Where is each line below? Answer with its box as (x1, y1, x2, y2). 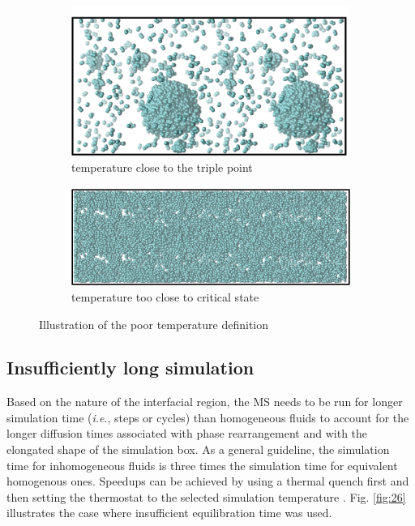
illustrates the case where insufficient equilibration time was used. (6, 504, 332, 521)
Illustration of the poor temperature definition (39, 315, 269, 332)
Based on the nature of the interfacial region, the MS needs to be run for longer (6, 393, 403, 410)
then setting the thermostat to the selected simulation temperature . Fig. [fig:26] (6, 488, 406, 505)
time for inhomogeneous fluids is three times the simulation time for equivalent (6, 456, 398, 473)
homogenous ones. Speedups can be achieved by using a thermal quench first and (6, 473, 409, 490)
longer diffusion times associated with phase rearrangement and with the (6, 425, 368, 442)
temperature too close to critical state (71, 288, 259, 305)
